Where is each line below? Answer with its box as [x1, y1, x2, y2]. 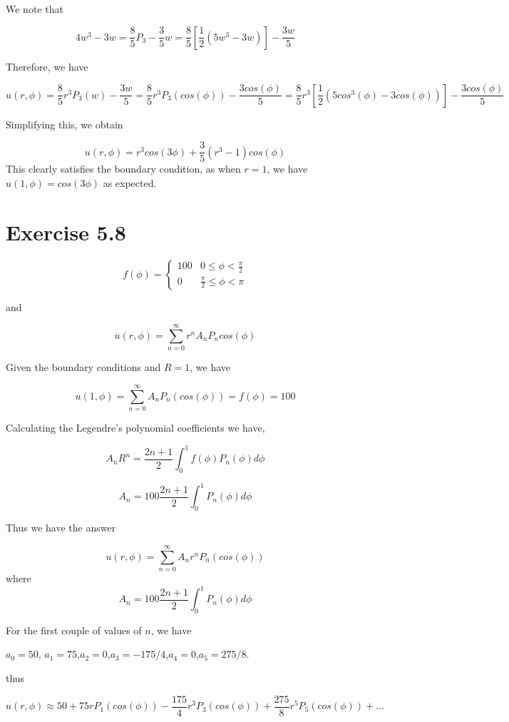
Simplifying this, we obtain [6, 116, 123, 131]
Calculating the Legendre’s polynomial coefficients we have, [6, 420, 265, 435]
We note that [6, 1, 63, 16]
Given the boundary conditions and [6, 360, 161, 375]
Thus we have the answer [6, 520, 116, 535]
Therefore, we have [6, 59, 88, 73]
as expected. [103, 175, 157, 190]
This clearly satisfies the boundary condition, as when [6, 161, 241, 176]
